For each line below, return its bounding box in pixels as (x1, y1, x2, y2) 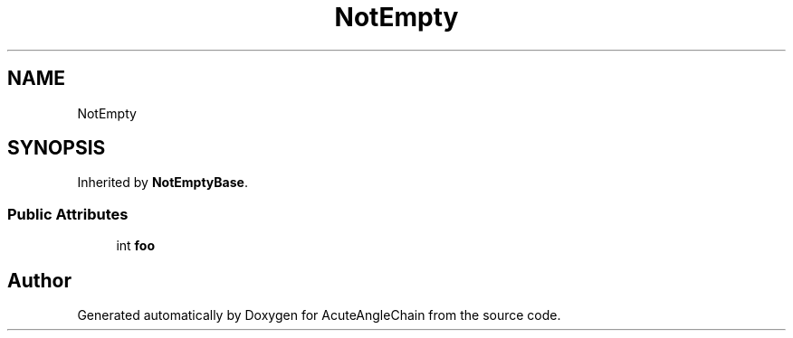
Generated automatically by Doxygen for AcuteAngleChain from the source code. (77, 307, 561, 324)
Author (7, 268, 72, 292)
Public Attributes (7, 204, 129, 223)
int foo (116, 238, 156, 254)
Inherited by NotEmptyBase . (77, 174, 248, 191)
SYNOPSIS (7, 136, 106, 160)
